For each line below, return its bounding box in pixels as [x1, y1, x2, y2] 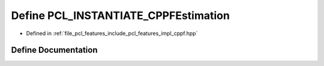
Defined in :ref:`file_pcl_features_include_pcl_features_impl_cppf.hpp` [26, 30, 198, 37]
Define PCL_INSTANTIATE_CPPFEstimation [11, 9, 230, 22]
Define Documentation [11, 45, 98, 55]
